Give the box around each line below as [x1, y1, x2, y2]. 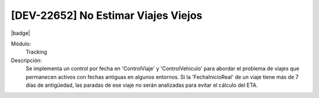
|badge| [11, 30, 31, 37]
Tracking [25, 48, 47, 55]
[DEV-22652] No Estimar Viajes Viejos [11, 9, 203, 22]
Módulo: [11, 40, 31, 47]
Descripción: [11, 57, 43, 64]
